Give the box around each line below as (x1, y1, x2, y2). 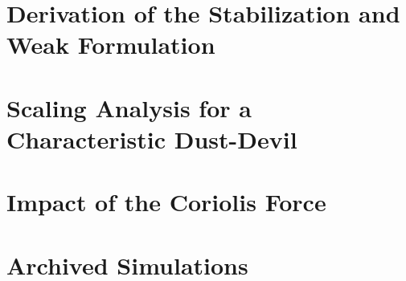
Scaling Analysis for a (6, 91, 252, 124)
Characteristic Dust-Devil (6, 122, 297, 155)
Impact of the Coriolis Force (6, 185, 326, 218)
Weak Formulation (6, 28, 215, 61)
